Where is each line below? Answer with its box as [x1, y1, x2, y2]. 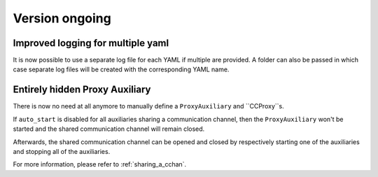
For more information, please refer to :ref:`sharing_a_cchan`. [13, 160, 187, 169]
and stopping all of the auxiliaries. [13, 147, 111, 155]
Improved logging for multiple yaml [13, 37, 169, 49]
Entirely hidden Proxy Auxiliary [13, 84, 151, 96]
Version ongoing [13, 10, 111, 26]
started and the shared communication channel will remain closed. [13, 125, 205, 133]
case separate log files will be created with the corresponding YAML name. [13, 65, 230, 73]
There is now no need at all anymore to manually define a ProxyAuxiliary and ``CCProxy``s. [13, 102, 284, 111]
